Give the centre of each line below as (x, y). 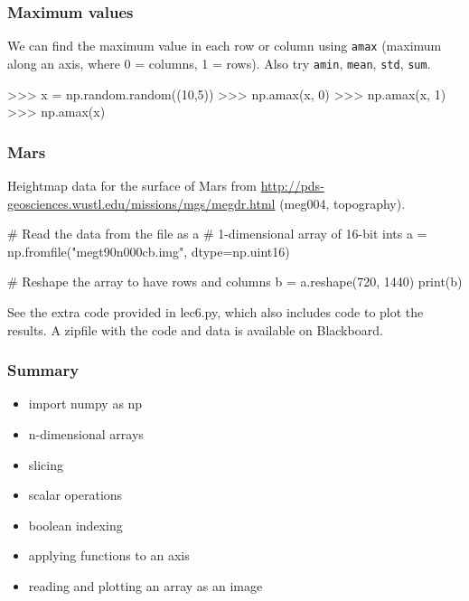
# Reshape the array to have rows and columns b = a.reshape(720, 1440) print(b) (235, 282)
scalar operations (75, 495)
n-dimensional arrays (86, 433)
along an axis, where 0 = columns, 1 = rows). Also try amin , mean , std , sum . (219, 63)
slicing (46, 464)
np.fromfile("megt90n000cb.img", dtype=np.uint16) (149, 251)
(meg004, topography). (342, 203)
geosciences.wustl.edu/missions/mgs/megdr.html (141, 203)
